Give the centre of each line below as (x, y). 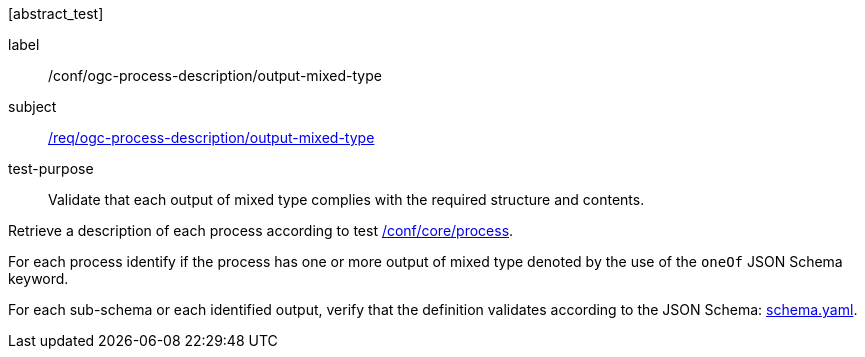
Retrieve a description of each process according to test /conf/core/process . (261, 230)
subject (32, 106)
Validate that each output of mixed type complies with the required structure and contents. (346, 199)
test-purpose (51, 168)
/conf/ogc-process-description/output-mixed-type (215, 75)
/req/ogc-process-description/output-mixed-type (211, 137)
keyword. (38, 278)
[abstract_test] (56, 13)
